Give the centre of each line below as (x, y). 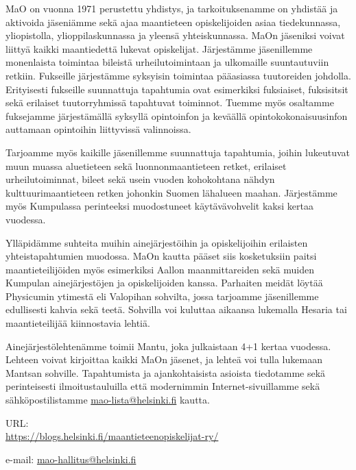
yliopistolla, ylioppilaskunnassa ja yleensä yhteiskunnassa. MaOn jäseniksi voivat (175, 35)
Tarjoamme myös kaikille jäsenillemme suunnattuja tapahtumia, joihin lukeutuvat (178, 152)
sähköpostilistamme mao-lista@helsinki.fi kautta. (108, 400)
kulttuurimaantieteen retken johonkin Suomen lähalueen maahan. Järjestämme (171, 192)
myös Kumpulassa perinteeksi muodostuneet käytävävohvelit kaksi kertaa (159, 206)
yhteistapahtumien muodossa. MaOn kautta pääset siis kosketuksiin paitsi (161, 256)
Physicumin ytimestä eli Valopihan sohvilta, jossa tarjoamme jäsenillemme (162, 296)
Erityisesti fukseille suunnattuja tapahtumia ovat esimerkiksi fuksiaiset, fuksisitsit (177, 89)
